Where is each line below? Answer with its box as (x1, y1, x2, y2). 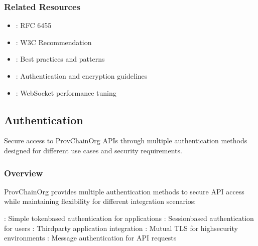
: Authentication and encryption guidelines (16, 71, 148, 81)
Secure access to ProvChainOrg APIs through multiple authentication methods (4, 135, 247, 146)
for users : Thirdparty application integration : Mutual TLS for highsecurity (4, 222, 238, 233)
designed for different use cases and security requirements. (4, 145, 182, 155)
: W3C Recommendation (16, 37, 92, 47)
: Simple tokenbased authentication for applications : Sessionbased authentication (4, 212, 254, 223)
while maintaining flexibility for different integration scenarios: (4, 196, 196, 206)
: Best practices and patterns (16, 54, 105, 64)
